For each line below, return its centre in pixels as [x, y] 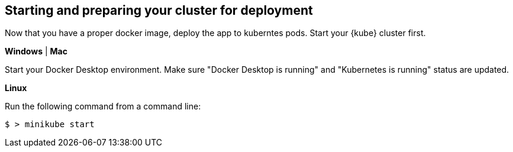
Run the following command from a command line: [103, 106]
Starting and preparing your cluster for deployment [159, 10]
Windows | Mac [36, 51]
